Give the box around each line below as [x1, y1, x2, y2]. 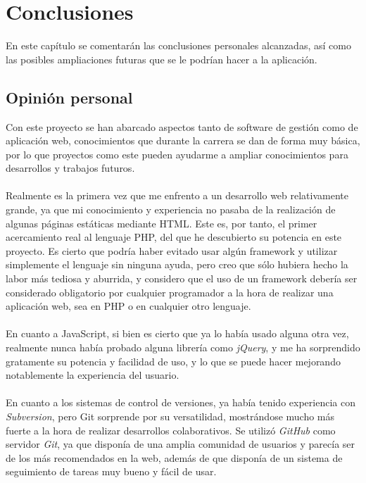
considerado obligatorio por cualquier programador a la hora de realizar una [6, 284, 334, 299]
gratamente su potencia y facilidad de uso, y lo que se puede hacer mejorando [6, 353, 341, 368]
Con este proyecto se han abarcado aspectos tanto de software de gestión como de [6, 119, 358, 134]
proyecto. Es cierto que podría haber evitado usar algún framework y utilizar [6, 243, 338, 258]
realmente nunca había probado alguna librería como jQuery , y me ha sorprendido [6, 340, 360, 355]
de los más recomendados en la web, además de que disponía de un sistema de [6, 450, 343, 465]
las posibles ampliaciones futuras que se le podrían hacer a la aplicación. [6, 51, 317, 66]
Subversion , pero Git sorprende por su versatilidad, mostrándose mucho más [6, 408, 335, 423]
